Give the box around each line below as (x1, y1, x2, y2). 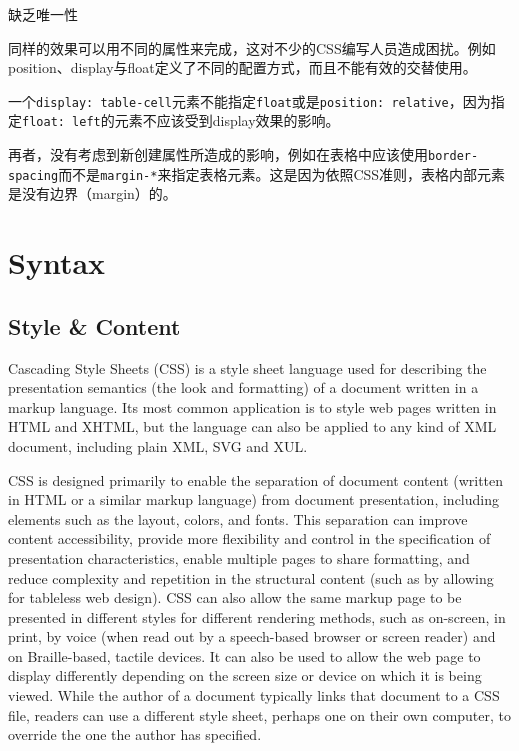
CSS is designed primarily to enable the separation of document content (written (8, 469, 504, 490)
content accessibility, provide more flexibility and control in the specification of (8, 528, 491, 549)
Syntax (8, 242, 106, 283)
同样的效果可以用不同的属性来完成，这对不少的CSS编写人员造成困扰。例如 (8, 37, 496, 58)
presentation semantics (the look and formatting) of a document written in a (8, 377, 479, 398)
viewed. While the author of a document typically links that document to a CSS (8, 685, 500, 706)
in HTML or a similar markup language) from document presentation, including (8, 489, 499, 510)
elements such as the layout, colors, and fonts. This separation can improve (8, 508, 468, 529)
